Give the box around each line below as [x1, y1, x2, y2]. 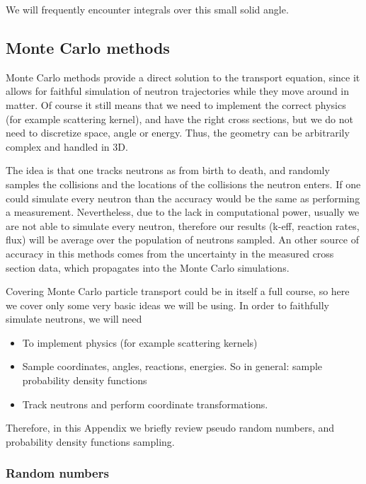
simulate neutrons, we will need [6, 311, 142, 326]
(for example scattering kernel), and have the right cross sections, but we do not [6, 111, 353, 126]
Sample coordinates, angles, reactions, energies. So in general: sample [22, 359, 323, 374]
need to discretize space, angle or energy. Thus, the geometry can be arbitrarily [6, 125, 350, 140]
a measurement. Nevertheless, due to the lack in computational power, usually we [6, 204, 360, 219]
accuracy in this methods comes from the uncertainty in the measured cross [6, 246, 334, 260]
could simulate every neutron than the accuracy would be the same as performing [6, 190, 360, 205]
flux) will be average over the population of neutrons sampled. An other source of [6, 232, 359, 247]
